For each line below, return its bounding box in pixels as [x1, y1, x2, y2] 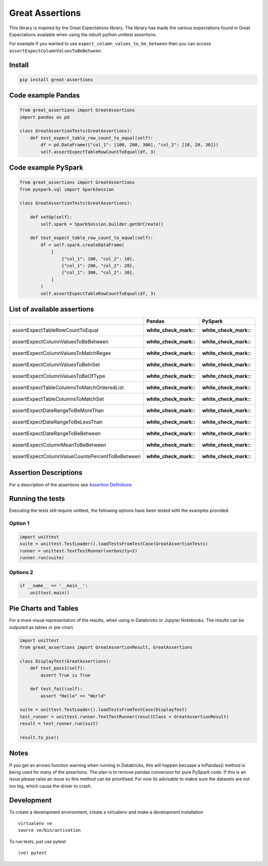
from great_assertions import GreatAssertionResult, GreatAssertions [19, 644, 193, 650]
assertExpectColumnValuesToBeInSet [12, 361, 100, 368]
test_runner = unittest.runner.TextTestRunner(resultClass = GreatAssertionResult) [19, 714, 229, 719]
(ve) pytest [18, 850, 47, 856]
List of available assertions [9, 305, 94, 313]
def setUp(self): [30, 214, 72, 220]
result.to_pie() [19, 735, 60, 741]
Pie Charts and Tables [9, 604, 79, 613]
